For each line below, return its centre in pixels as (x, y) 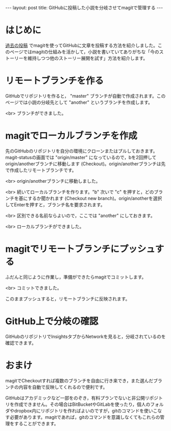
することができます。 (36, 423)
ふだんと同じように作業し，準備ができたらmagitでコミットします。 (76, 277)
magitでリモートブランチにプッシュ (80, 249)
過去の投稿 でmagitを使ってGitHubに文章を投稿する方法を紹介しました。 (82, 45)
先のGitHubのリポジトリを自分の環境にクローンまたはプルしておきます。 (81, 151)
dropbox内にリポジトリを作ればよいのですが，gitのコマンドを (79, 411)
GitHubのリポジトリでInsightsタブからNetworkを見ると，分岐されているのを (86, 336)
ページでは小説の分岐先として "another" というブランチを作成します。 (79, 102)
